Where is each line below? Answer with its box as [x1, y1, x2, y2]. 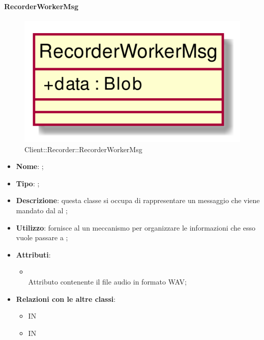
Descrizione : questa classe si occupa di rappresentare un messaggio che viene [16, 195, 260, 206]
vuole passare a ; [16, 232, 68, 243]
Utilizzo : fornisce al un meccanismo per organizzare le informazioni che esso [16, 222, 255, 233]
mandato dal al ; [16, 205, 68, 215]
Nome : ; [16, 161, 44, 172]
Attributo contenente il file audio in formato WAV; [28, 276, 187, 287]
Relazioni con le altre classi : [16, 293, 116, 304]
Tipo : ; [16, 178, 40, 188]
